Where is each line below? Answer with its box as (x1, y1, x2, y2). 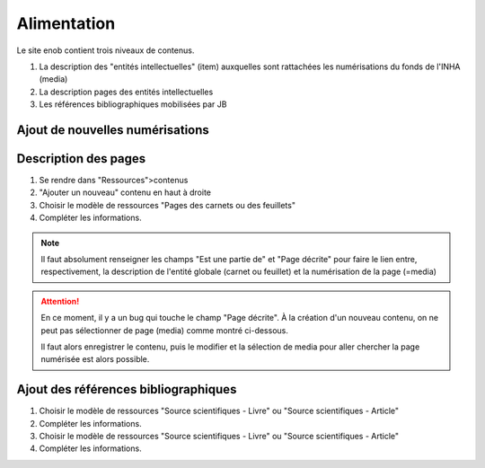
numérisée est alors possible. (40, 354, 150, 365)
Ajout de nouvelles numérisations (16, 122, 210, 137)
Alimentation (16, 13, 116, 33)
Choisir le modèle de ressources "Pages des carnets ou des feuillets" (39, 199, 296, 210)
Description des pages (16, 151, 146, 166)
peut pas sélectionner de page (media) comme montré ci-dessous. (40, 324, 289, 336)
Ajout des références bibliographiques (16, 382, 237, 397)
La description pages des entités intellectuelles (39, 86, 214, 97)
